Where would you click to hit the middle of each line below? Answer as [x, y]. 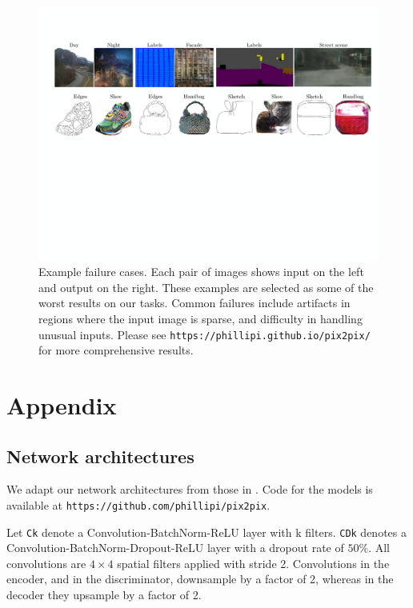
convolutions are [46, 563]
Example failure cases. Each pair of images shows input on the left [201, 272]
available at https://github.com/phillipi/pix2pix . [138, 504]
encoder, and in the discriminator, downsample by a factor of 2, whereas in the [200, 579]
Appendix [62, 404]
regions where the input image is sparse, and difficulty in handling [200, 318]
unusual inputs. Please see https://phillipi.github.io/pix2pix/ [204, 334]
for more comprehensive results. [116, 350]
